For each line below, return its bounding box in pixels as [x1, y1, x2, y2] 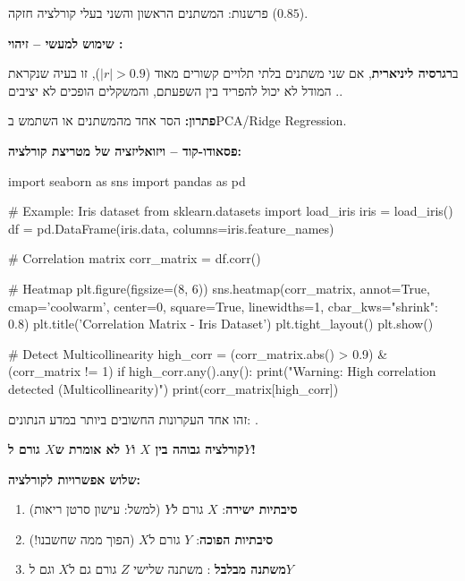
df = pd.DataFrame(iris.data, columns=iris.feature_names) [8, 218, 334, 237]
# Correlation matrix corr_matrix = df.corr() [8, 249, 261, 268]
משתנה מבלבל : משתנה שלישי [133, 560, 286, 578]
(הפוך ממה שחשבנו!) [29, 529, 135, 548]
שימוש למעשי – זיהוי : [8, 33, 123, 52]
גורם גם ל [69, 560, 117, 578]
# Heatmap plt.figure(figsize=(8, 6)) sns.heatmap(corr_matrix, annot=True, [8, 278, 430, 297]
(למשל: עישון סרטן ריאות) [29, 500, 161, 518]
